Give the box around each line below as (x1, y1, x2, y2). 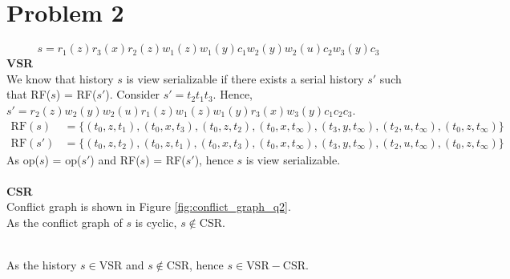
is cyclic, (135, 213, 177, 230)
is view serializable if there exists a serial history (126, 70, 364, 87)
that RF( (6, 86, 51, 103)
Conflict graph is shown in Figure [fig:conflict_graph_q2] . (6, 198, 291, 215)
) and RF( (90, 151, 140, 168)
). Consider (105, 86, 160, 103)
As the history (6, 257, 77, 273)
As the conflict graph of (6, 213, 123, 230)
